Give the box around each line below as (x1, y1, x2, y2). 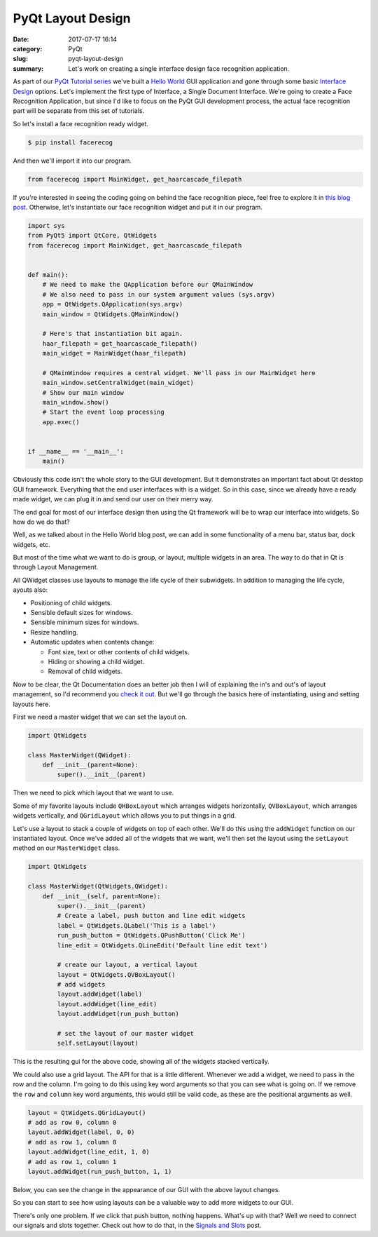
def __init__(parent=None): (42, 761, 139, 769)
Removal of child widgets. (48, 667, 122, 676)
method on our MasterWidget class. (13, 844, 120, 852)
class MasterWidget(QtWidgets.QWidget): (27, 882, 168, 891)
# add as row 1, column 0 (27, 1138, 117, 1146)
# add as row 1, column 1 (27, 1158, 117, 1165)
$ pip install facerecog (27, 138, 113, 147)
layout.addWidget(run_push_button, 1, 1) (27, 1168, 172, 1175)
